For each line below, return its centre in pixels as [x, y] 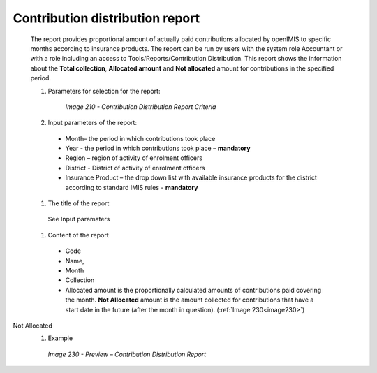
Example [60, 338]
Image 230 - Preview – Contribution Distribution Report [127, 354]
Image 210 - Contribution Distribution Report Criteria [141, 107]
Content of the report [78, 235]
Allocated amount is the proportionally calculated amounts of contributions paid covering [193, 290]
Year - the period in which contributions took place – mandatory [158, 148]
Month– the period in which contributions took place [140, 138]
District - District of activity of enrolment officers [135, 168]
